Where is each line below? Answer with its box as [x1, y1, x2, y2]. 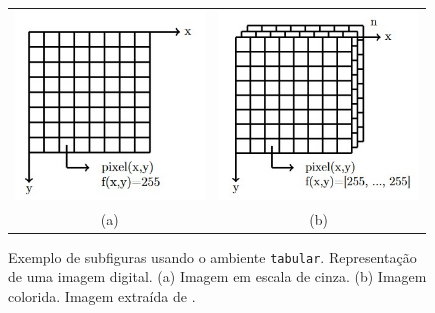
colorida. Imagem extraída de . [8, 285, 196, 306]
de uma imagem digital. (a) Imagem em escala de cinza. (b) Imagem [8, 266, 427, 287]
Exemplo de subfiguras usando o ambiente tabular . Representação [8, 246, 417, 267]
